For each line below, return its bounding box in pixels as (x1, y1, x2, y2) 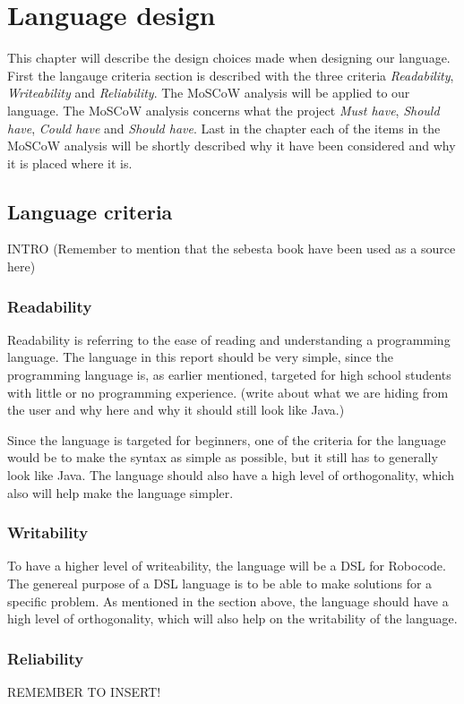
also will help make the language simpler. (7, 483, 234, 502)
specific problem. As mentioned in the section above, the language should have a (7, 591, 449, 610)
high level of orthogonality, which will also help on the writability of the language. (7, 609, 458, 628)
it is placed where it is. (7, 153, 133, 172)
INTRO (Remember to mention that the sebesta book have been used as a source (7, 239, 456, 258)
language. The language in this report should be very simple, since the (7, 348, 393, 366)
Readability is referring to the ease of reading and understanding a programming (7, 330, 451, 348)
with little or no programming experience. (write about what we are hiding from (7, 382, 449, 401)
